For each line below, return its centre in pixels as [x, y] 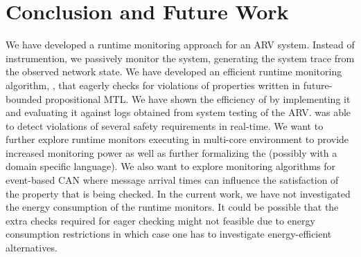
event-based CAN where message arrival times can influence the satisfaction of [172, 180]
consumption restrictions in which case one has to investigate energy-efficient [169, 234]
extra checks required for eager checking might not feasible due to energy [160, 220]
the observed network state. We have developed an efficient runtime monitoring [174, 72]
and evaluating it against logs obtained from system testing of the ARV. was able [178, 112]
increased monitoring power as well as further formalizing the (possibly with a [171, 152]
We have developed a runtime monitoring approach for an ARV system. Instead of [180, 45]
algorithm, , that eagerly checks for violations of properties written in [153, 85]
